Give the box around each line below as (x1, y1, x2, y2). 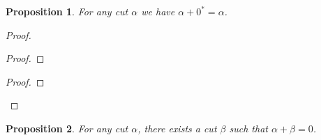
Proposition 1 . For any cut (6, 4, 128, 18)
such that (229, 120, 268, 135)
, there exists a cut (137, 120, 217, 135)
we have (141, 4, 175, 18)
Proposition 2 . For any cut (6, 120, 128, 135)
